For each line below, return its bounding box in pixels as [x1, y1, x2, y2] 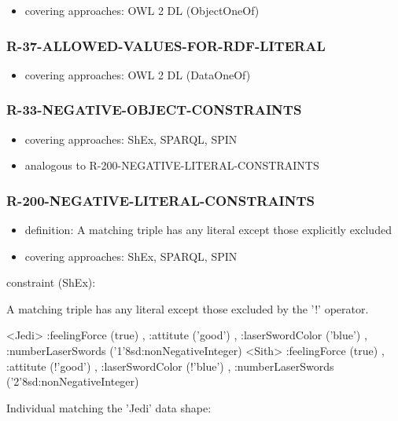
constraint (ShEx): [6, 274, 96, 291]
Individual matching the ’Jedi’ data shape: [6, 399, 212, 416]
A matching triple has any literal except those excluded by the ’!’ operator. [6, 300, 369, 317]
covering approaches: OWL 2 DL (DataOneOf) [24, 66, 251, 82]
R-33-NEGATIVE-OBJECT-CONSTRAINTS [6, 100, 302, 119]
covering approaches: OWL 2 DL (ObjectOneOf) [24, 2, 260, 18]
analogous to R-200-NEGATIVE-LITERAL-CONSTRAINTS [24, 157, 319, 174]
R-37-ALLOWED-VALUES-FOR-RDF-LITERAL [6, 35, 326, 55]
